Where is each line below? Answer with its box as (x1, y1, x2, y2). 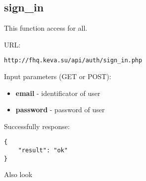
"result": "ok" (18, 147, 68, 154)
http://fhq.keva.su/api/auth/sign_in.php (4, 57, 143, 64)
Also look (4, 169, 33, 180)
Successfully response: (4, 121, 70, 131)
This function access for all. (4, 23, 88, 33)
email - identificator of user (15, 88, 100, 98)
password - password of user (15, 104, 105, 115)
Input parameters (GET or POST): (4, 71, 111, 82)
